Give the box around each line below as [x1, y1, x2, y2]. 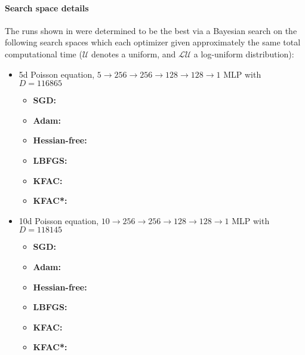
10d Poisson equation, [19, 214, 99, 227]
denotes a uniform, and [91, 47, 176, 60]
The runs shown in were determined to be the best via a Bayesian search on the [5, 24, 297, 36]
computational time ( [5, 47, 82, 60]
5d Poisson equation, [19, 68, 95, 80]
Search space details [5, 1, 89, 14]
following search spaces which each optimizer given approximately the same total [5, 36, 301, 48]
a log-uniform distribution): [193, 47, 294, 60]
